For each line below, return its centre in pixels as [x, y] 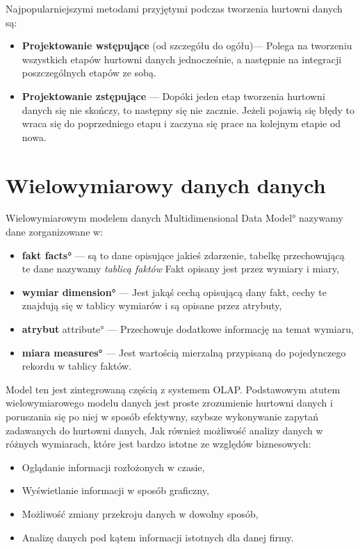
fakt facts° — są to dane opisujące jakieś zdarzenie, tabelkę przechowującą [183, 255]
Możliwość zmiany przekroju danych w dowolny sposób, [140, 513]
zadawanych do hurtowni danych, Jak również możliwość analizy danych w [164, 430]
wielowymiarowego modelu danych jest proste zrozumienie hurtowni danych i [169, 403]
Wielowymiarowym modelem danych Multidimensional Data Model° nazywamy [174, 218]
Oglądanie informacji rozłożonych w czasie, [113, 467]
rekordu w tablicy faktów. [77, 366]
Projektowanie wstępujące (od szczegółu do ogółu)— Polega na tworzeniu [187, 46]
